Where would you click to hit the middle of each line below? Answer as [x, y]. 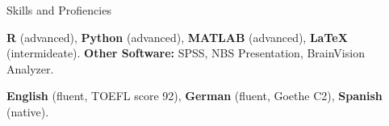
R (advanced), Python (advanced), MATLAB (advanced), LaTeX [177, 37]
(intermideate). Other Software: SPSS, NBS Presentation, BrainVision [186, 53]
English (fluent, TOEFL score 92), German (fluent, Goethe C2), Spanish [194, 96]
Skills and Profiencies [59, 10]
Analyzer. [30, 68]
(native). [28, 111]
